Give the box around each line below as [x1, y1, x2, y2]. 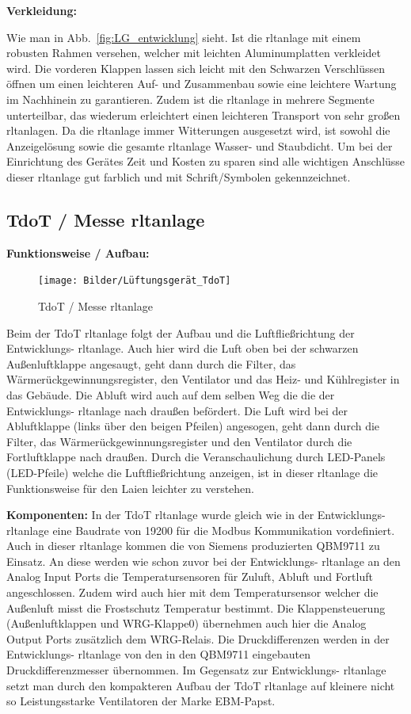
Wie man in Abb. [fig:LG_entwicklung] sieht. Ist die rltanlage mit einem [6, 29, 361, 45]
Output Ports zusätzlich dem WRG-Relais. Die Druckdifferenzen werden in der [6, 630, 390, 647]
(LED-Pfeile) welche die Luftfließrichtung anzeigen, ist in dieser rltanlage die [6, 464, 379, 480]
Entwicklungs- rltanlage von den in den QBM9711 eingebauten [6, 646, 310, 662]
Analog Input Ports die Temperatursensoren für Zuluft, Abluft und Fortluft [6, 568, 373, 585]
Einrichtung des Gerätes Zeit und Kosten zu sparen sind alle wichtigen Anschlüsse [6, 153, 405, 170]
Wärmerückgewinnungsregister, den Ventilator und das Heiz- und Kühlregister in [6, 371, 400, 388]
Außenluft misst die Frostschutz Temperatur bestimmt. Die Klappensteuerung [6, 599, 386, 616]
